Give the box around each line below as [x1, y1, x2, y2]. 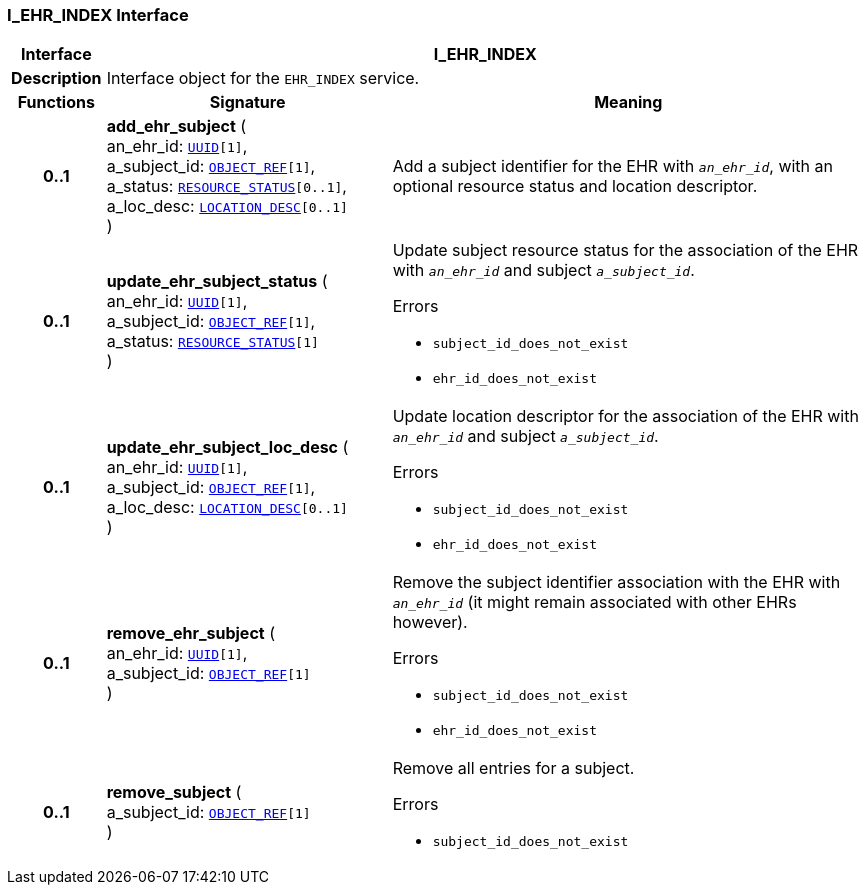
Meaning [594, 92, 663, 113]
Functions [17, 92, 95, 113]
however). [392, 612, 468, 633]
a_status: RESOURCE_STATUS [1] [106, 331, 319, 352]
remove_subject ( [106, 781, 242, 802]
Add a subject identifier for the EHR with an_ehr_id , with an [392, 156, 833, 177]
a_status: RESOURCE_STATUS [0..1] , [106, 176, 347, 197]
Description [11, 68, 102, 89]
